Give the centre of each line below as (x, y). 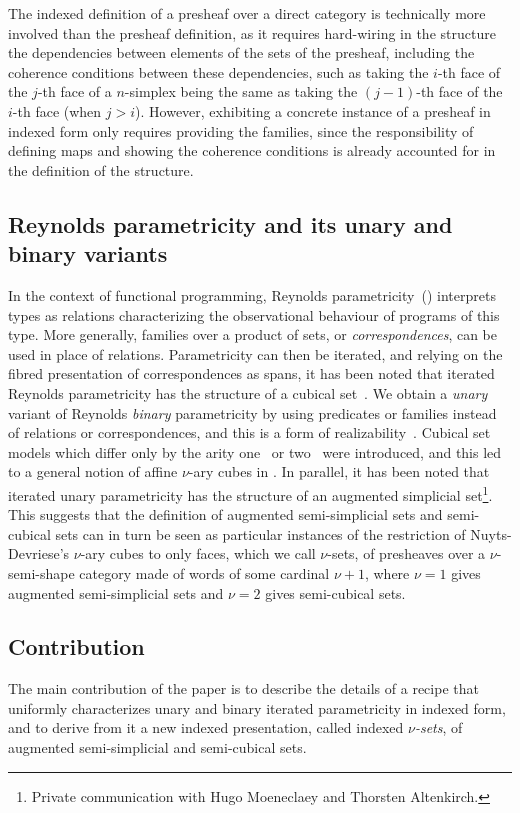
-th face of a (74, 91)
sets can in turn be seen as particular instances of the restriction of (260, 533)
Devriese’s (39, 553)
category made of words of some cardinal (204, 572)
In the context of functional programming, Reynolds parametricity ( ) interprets (252, 294)
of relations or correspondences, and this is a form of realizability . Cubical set (249, 432)
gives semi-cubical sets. (335, 592)
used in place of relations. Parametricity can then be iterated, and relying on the (255, 353)
